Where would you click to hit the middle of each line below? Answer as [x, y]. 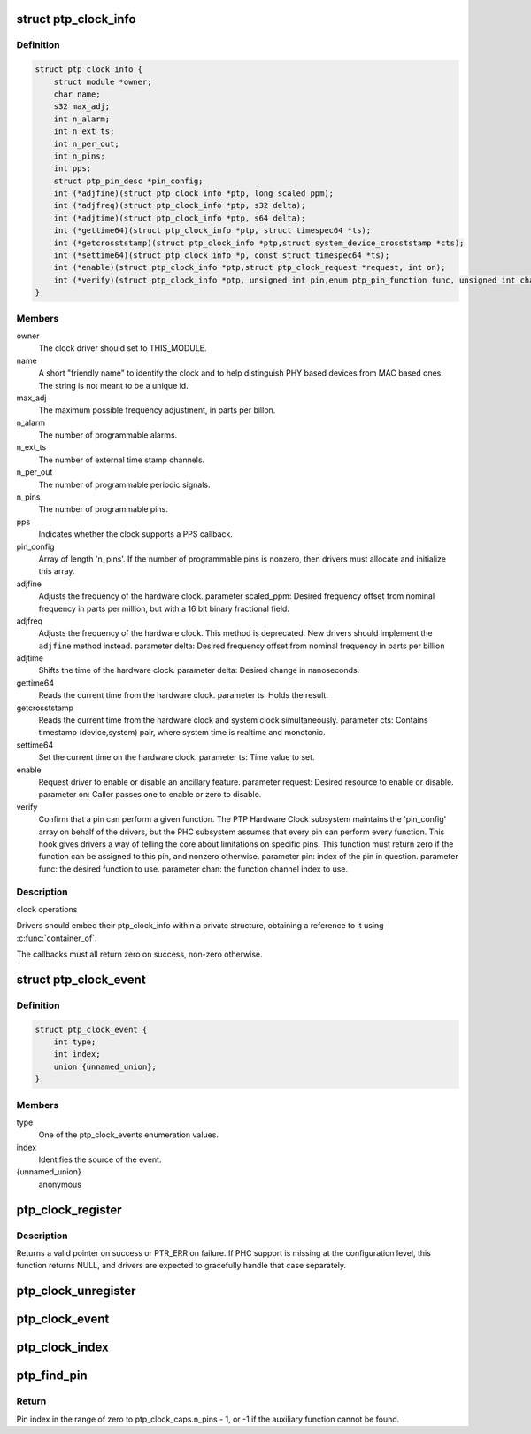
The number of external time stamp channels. [122, 460]
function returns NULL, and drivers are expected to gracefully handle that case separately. [181, 1266]
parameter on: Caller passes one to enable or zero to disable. [150, 795]
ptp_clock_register [69, 1209]
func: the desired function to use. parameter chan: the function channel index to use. [193, 869]
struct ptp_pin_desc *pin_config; [128, 181]
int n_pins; [80, 156]
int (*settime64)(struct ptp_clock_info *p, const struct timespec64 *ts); [222, 256]
